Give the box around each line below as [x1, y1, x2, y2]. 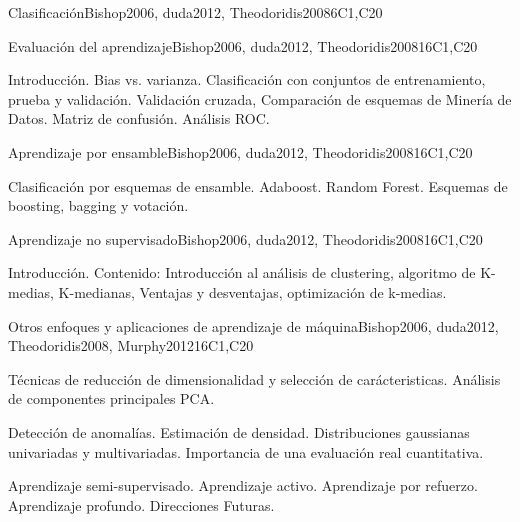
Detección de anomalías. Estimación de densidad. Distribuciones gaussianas [8, 421, 470, 442]
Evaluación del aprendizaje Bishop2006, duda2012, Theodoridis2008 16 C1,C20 [8, 35, 478, 56]
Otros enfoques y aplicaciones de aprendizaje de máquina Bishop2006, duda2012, [8, 315, 499, 336]
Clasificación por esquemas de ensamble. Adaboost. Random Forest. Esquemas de [8, 175, 508, 196]
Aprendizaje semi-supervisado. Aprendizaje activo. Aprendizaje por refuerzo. [8, 475, 478, 496]
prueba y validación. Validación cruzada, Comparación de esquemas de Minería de [8, 88, 512, 109]
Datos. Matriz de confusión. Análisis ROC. [8, 108, 270, 129]
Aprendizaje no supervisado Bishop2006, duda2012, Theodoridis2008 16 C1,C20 [8, 228, 483, 249]
